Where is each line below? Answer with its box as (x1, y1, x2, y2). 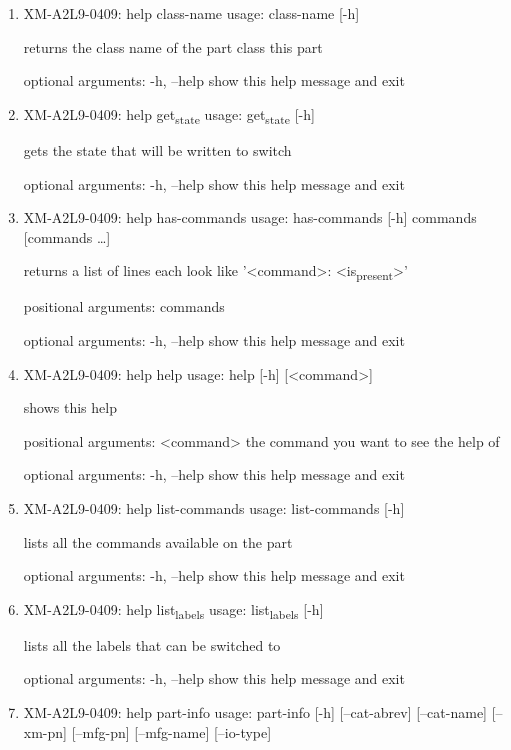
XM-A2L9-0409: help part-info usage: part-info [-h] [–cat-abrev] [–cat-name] (23, 702, 487, 723)
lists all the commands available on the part (23, 531, 293, 552)
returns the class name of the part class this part (23, 36, 323, 57)
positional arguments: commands (23, 296, 225, 317)
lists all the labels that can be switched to (23, 634, 281, 655)
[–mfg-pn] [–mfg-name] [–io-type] (71, 721, 272, 742)
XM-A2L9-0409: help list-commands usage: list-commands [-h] (23, 497, 405, 518)
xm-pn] (23, 721, 67, 742)
